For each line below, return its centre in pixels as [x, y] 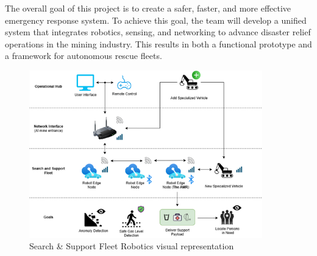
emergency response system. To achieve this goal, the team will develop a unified [156, 20]
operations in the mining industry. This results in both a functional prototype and [158, 43]
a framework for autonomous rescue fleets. [84, 56]
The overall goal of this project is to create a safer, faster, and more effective [148, 8]
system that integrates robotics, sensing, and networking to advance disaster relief [158, 32]
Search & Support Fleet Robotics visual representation [132, 246]
